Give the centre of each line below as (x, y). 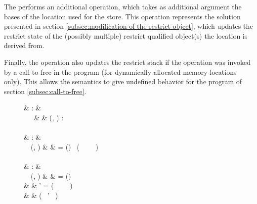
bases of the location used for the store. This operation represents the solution (122, 16)
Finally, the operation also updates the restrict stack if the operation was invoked (127, 62)
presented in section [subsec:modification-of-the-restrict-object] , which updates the (128, 26)
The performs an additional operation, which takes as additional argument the (123, 6)
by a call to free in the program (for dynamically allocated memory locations (120, 72)
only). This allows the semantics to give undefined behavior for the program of (123, 81)
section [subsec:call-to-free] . (45, 91)
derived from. (24, 45)
